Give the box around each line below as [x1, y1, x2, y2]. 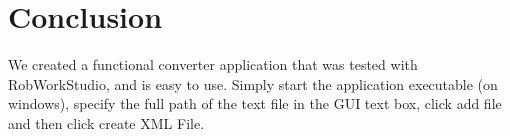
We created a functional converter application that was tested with [8, 54, 418, 75]
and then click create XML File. [8, 112, 205, 133]
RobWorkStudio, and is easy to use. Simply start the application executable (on [8, 73, 498, 94]
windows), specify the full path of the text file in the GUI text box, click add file [8, 93, 502, 114]
